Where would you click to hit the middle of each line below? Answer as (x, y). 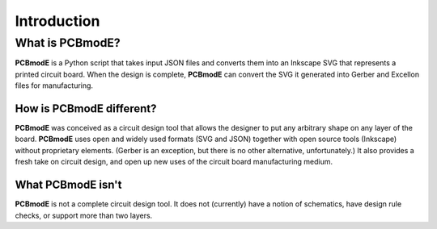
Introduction (57, 21)
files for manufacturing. (54, 85)
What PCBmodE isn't (68, 185)
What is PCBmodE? (68, 43)
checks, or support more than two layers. (84, 215)
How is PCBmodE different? (86, 108)
